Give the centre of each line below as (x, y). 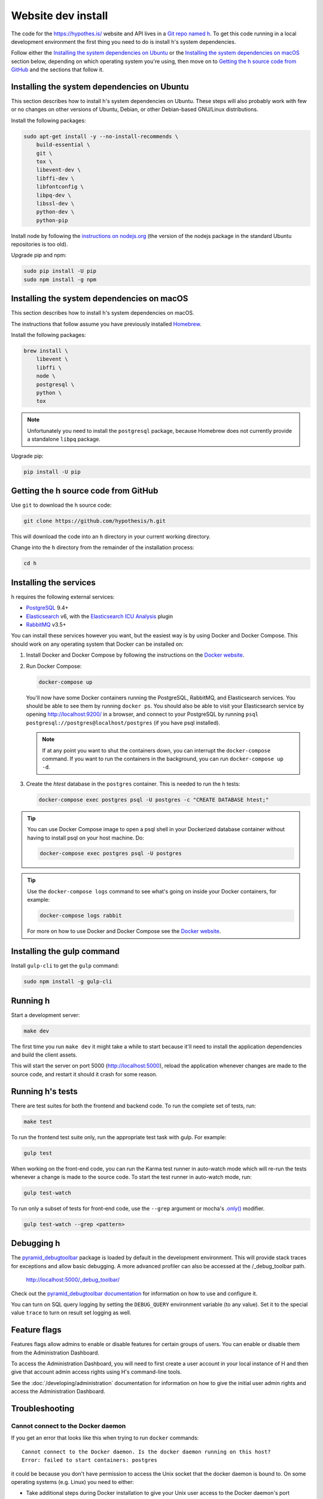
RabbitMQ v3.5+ (46, 625)
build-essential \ (63, 145)
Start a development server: (45, 1015)
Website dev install (60, 16)
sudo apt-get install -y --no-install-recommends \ (101, 136)
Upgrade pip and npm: (39, 255)
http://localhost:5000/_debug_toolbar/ (73, 1280)
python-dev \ (55, 212)
